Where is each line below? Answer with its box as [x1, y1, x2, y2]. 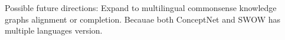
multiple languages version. [5, 24, 103, 37]
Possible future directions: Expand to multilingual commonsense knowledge [5, 2, 277, 13]
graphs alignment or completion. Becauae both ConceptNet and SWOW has [5, 13, 281, 25]
